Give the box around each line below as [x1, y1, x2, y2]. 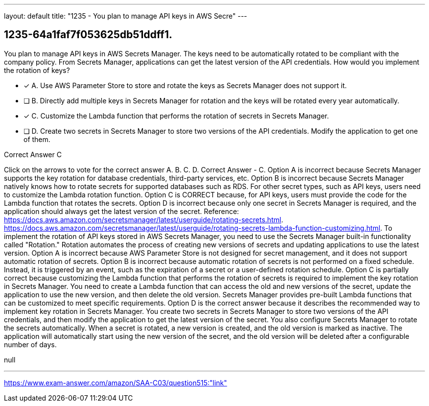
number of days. [4, 340, 57, 349]
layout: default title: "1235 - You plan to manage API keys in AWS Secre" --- [4, 12, 247, 20]
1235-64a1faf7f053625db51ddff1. [4, 28, 172, 41]
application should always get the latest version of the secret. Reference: [4, 207, 239, 215]
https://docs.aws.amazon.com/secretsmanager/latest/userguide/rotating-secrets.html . [4, 215, 284, 224]
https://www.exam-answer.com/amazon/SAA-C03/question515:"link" [4, 378, 227, 387]
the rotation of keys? [4, 66, 70, 74]
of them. [24, 135, 50, 143]
